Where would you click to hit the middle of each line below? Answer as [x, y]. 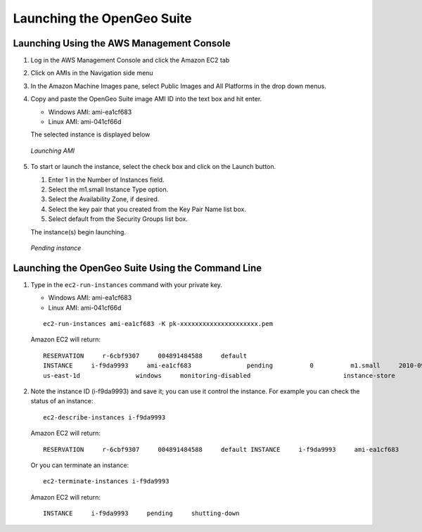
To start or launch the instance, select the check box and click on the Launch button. [153, 167]
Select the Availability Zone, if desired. [104, 199]
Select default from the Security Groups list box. [118, 219]
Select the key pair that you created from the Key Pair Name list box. [147, 209]
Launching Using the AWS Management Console [122, 43]
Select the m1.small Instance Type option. [108, 189]
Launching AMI [53, 151]
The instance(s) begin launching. [78, 232]
